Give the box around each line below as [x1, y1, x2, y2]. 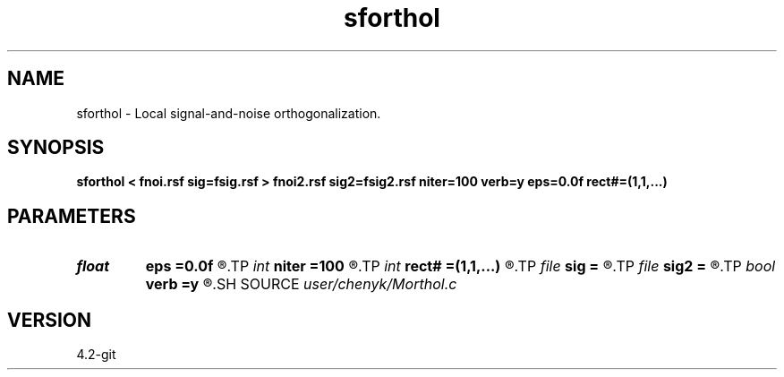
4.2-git [76, 347, 116, 363]
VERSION [7, 308, 92, 331]
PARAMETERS [7, 204, 136, 227]
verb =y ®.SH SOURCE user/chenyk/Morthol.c [145, 275, 457, 294]
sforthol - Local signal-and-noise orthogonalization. [76, 105, 381, 121]
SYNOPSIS [7, 136, 105, 159]
